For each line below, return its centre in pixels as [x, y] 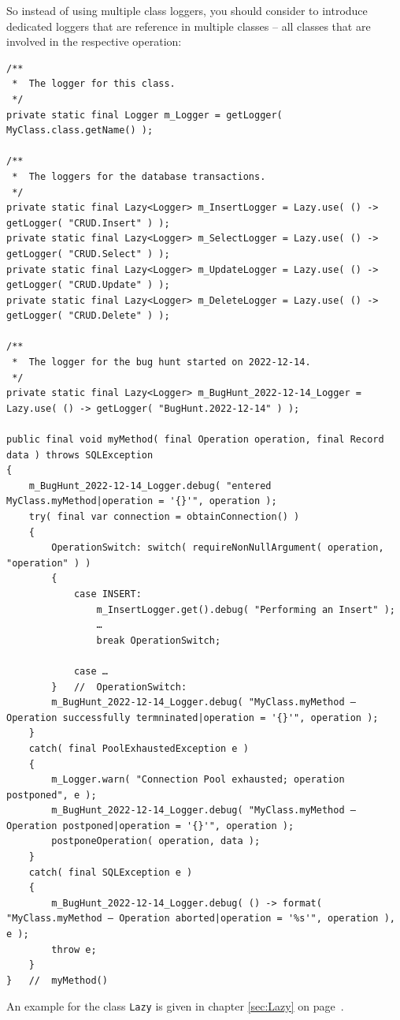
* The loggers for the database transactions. [139, 176]
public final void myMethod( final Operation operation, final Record [195, 440]
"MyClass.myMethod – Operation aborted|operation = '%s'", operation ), [201, 919]
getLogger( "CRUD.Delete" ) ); [88, 316]
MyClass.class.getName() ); [80, 131]
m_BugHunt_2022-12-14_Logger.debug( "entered [150, 486]
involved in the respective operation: [94, 41]
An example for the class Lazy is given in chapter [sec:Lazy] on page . [175, 1006]
